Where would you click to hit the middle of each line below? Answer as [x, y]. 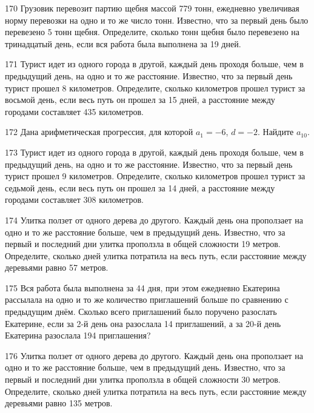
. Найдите [276, 132]
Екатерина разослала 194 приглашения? [78, 335]
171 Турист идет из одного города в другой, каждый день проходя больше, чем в [154, 64]
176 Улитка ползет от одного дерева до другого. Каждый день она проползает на [154, 355]
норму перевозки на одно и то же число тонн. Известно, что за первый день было [157, 20]
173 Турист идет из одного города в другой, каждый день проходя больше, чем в [154, 152]
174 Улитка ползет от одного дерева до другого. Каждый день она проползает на [154, 220]
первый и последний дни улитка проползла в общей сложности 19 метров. [143, 244]
